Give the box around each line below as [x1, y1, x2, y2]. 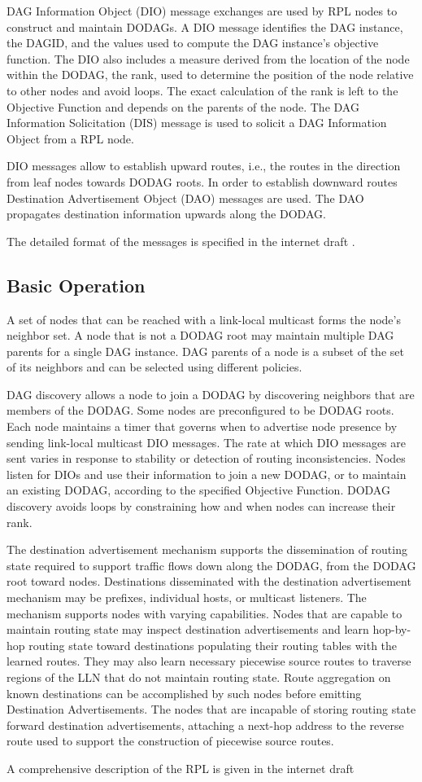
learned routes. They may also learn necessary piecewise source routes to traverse [7, 652, 411, 670]
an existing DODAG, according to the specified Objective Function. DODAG [7, 481, 390, 499]
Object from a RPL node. [7, 130, 134, 147]
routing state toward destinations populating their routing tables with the [28, 636, 398, 653]
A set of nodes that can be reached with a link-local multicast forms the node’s [7, 310, 401, 327]
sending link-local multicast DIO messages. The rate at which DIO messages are [7, 433, 406, 450]
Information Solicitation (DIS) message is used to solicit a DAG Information [7, 114, 387, 131]
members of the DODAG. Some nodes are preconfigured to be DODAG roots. [7, 402, 394, 419]
